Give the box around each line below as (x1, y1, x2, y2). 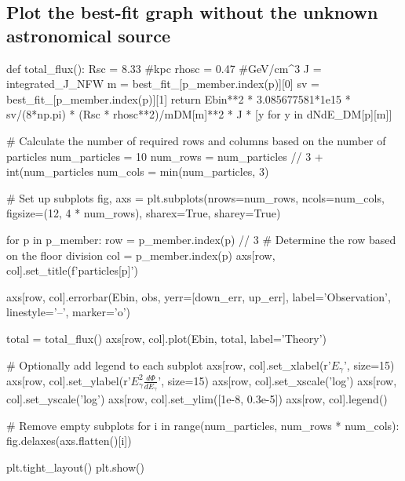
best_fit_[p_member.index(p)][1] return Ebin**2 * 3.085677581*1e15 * (6, 90, 351, 107)
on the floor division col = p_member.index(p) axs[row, (6, 246, 275, 263)
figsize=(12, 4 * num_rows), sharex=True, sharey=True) (6, 205, 281, 221)
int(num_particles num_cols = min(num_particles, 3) (6, 163, 269, 180)
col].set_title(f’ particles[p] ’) (6, 262, 138, 279)
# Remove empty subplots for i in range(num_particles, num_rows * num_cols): (6, 417, 400, 433)
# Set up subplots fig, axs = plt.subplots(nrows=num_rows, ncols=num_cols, (6, 189, 385, 206)
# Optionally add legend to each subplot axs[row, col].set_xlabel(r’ (6, 356, 331, 373)
